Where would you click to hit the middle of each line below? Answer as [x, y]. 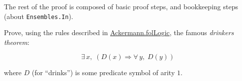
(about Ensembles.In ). [39, 16]
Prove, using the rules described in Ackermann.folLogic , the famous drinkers [119, 32]
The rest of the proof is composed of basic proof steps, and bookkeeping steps [121, 6]
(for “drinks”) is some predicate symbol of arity [103, 72]
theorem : [17, 42]
